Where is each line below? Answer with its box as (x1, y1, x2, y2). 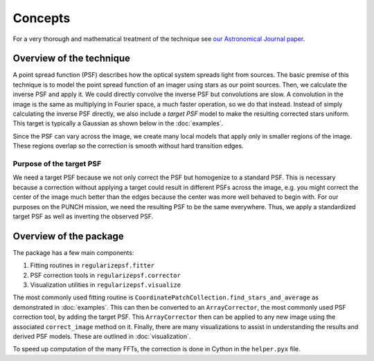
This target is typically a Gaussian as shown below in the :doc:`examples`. (12, 119, 224, 127)
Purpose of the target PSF (12, 159, 102, 168)
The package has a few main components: (12, 248, 134, 256)
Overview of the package (12, 230, 124, 242)
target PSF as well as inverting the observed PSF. (12, 212, 154, 220)
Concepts (12, 10, 71, 26)
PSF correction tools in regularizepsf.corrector (30, 271, 181, 279)
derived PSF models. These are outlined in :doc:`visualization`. (12, 332, 191, 340)
